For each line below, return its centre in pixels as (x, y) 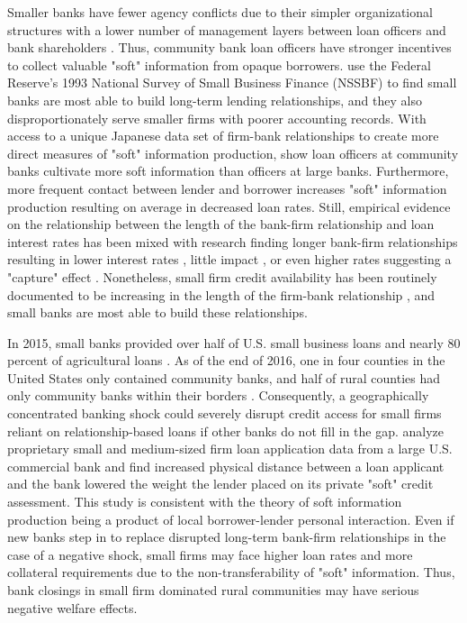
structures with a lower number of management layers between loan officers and (227, 29)
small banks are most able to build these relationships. (157, 312)
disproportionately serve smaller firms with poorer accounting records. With (217, 118)
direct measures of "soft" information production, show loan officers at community (233, 153)
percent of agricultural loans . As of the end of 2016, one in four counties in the (226, 360)
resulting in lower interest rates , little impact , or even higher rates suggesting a (229, 259)
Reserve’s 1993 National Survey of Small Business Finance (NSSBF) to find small (232, 82)
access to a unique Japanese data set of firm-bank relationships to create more (223, 136)
